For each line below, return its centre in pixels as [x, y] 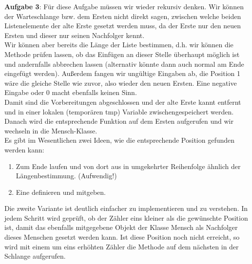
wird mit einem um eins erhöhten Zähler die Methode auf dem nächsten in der [122, 246]
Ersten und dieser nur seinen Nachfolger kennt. [75, 35]
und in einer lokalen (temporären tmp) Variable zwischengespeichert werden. [119, 111]
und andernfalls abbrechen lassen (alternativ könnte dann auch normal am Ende [124, 64]
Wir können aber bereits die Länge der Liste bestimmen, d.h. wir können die [119, 45]
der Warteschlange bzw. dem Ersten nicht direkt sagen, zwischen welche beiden [123, 16]
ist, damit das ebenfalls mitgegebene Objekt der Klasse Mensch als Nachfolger [121, 227]
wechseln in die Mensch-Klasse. [51, 130]
